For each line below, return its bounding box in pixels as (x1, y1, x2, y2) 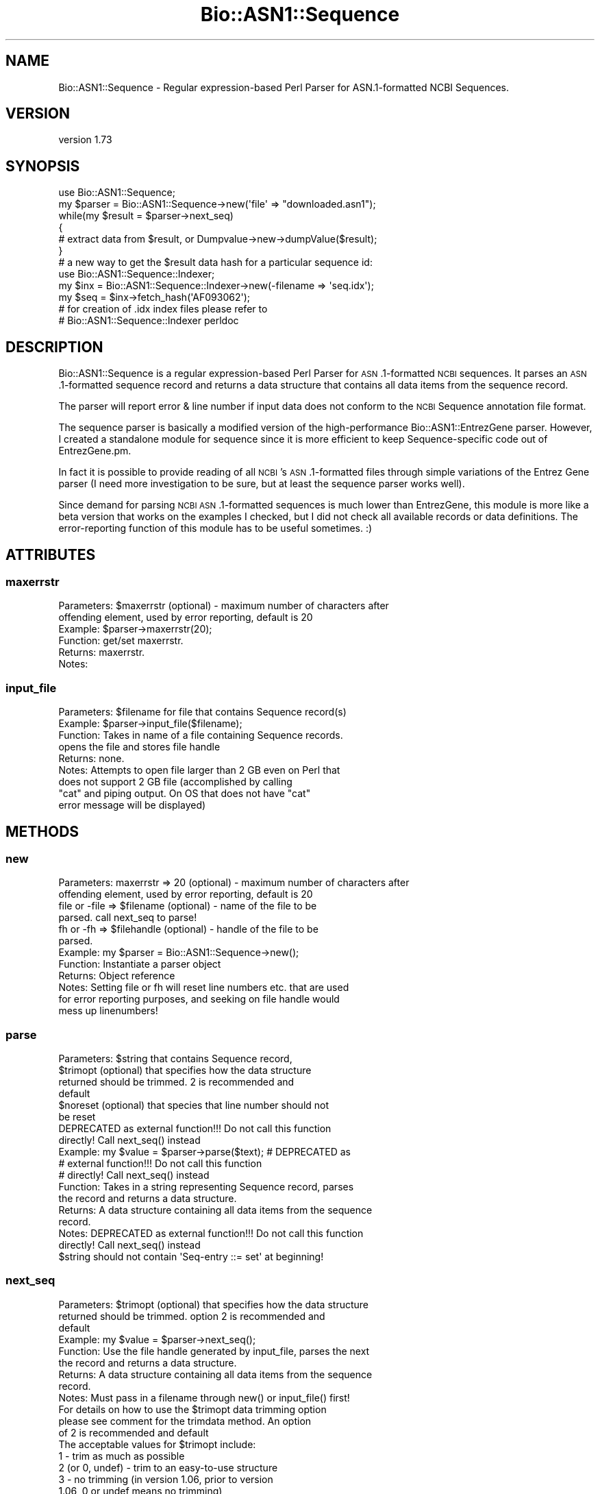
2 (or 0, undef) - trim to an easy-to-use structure (58, 1461, 278, 1473)
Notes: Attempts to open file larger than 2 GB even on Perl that (58, 764, 340, 776)
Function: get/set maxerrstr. (58, 635, 184, 647)
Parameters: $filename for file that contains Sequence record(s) (58, 706, 347, 718)
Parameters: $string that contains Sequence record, (58, 1053, 292, 1065)
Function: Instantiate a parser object (58, 958, 221, 970)
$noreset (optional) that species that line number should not (58, 1099, 329, 1112)
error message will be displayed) (58, 799, 206, 811)
